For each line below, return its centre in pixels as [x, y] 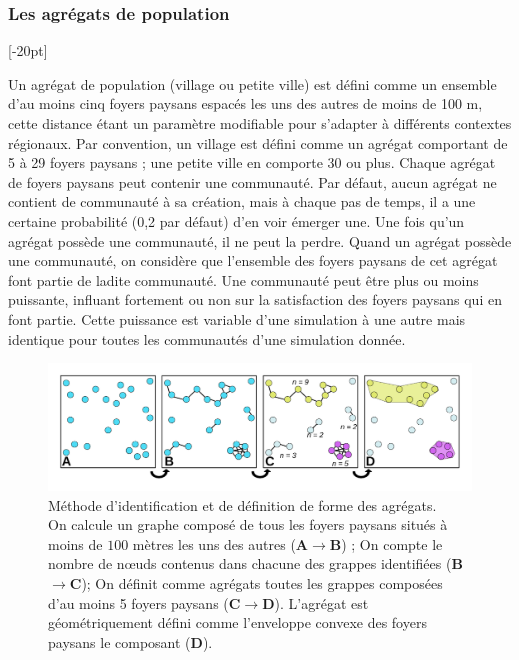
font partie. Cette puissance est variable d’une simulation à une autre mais [237, 318]
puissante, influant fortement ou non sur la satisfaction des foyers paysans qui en [255, 299]
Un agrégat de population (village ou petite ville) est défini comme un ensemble [252, 83]
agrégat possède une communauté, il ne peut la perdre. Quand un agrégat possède [260, 240]
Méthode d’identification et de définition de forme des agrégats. [242, 504]
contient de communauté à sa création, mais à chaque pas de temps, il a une [242, 201]
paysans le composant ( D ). [130, 641]
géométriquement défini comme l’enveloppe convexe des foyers [237, 622]
